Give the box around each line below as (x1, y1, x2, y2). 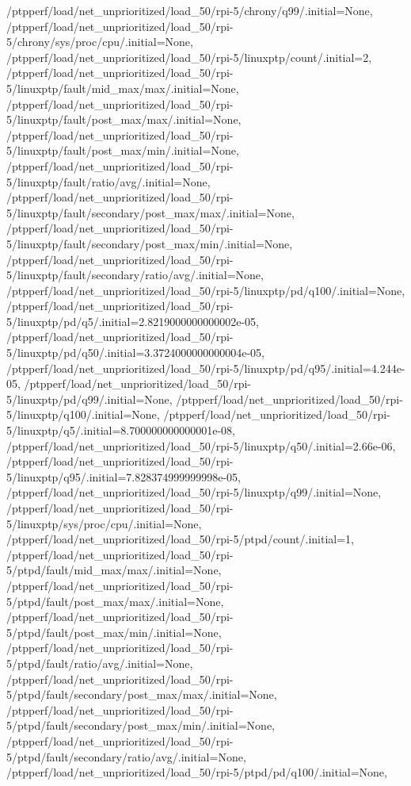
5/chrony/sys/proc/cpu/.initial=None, (6, 33, 193, 50)
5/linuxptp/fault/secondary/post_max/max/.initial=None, (6, 204, 295, 220)
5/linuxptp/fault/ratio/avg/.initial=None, (6, 173, 211, 190)
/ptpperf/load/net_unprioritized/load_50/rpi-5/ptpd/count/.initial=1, (6, 531, 354, 547)
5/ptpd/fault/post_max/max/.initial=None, (6, 592, 224, 609)
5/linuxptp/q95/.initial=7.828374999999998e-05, (6, 468, 242, 485)
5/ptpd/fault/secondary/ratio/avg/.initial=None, (6, 748, 246, 765)
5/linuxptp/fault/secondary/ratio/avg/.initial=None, (6, 266, 264, 283)
